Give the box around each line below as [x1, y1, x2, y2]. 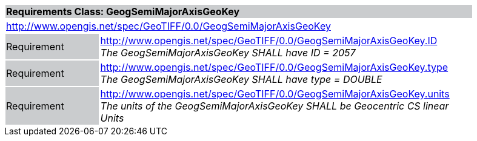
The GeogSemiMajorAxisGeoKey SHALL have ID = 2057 [100, 47, 356, 59]
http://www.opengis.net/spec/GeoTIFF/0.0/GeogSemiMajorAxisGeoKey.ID [100, 34, 438, 47]
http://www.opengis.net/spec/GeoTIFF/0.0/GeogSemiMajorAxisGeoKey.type [100, 61, 449, 73]
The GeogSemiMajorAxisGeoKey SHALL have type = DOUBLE [100, 73, 382, 85]
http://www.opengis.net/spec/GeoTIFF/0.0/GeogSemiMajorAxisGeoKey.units [100, 88, 450, 100]
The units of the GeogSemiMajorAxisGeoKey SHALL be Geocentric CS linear [100, 100, 449, 112]
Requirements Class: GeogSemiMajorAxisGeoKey [6, 5, 240, 18]
